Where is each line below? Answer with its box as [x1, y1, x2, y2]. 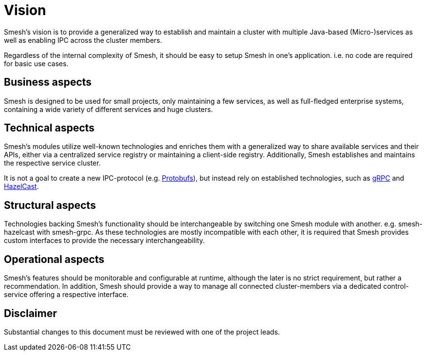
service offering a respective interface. [4, 290, 129, 299]
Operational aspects [4, 253, 104, 265]
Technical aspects [4, 122, 95, 134]
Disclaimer [4, 307, 57, 319]
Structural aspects [4, 199, 96, 211]
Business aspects [4, 76, 92, 89]
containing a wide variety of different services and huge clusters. [4, 105, 213, 113]
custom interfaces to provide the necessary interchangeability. [4, 236, 205, 245]
